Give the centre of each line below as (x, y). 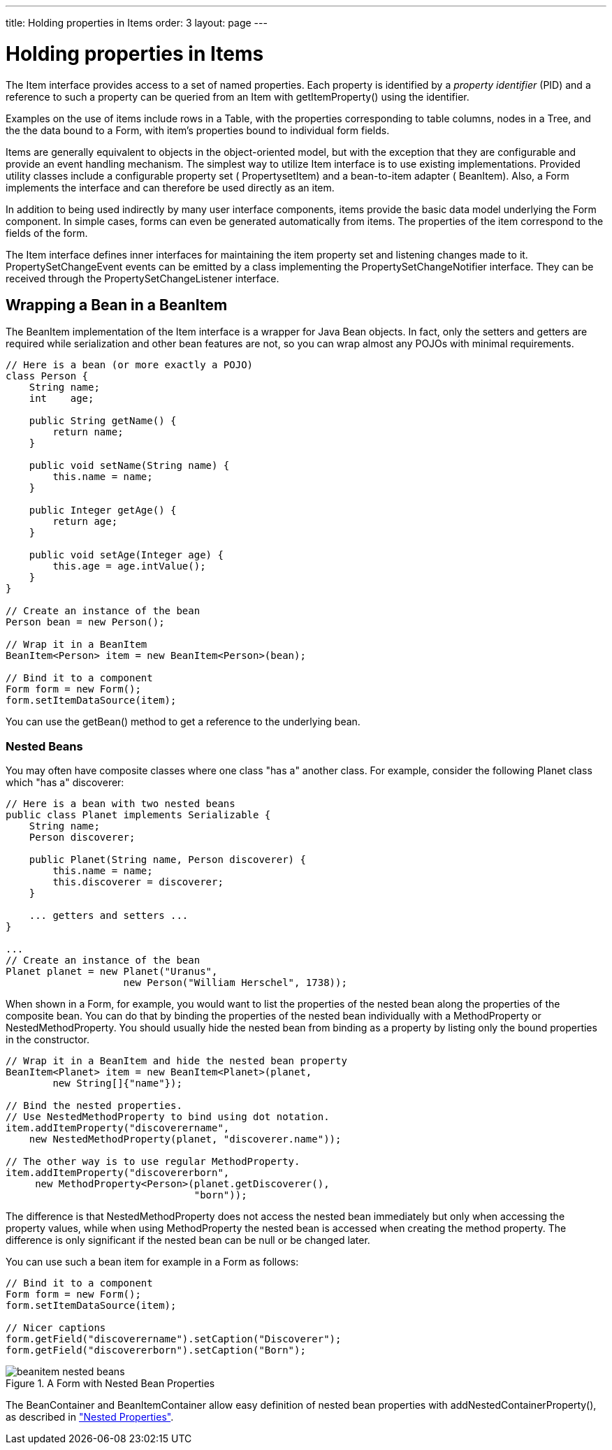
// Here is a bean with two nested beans (121, 804)
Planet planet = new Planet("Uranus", (112, 972)
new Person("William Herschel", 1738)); (235, 983)
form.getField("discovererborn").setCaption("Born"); (156, 1350)
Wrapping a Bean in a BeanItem (117, 305)
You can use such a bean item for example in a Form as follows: (152, 1262)
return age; (85, 522)
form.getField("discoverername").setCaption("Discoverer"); (174, 1339)
